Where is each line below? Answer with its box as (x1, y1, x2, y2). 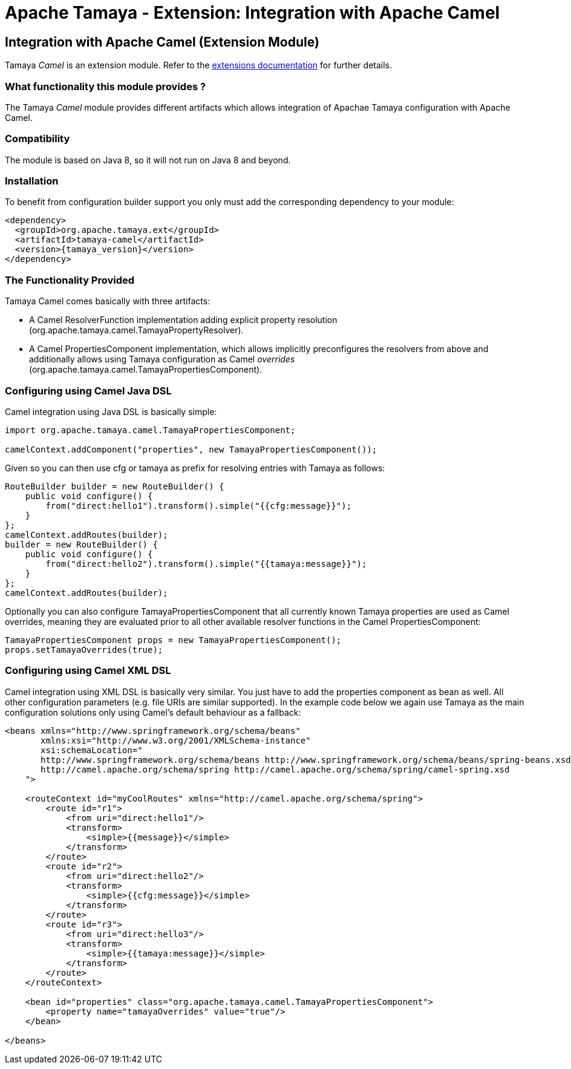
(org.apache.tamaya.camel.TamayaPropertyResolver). (29, 325, 244, 336)
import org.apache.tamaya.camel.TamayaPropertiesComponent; (5, 425, 296, 435)
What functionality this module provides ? (5, 80, 206, 93)
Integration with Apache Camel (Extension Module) (5, 34, 319, 50)
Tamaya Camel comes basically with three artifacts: (5, 296, 210, 307)
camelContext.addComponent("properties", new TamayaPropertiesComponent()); (5, 444, 377, 454)
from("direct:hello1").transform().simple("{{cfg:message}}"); (45, 500, 352, 511)
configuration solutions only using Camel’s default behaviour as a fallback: (5, 707, 301, 718)
